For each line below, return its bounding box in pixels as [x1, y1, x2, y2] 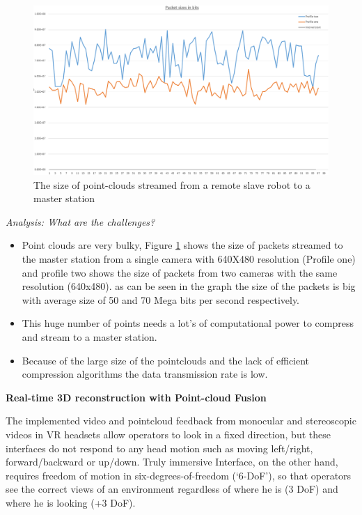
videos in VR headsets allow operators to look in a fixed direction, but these [6, 426, 331, 441]
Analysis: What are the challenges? [6, 214, 155, 229]
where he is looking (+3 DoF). [6, 495, 136, 509]
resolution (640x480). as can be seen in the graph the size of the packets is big [22, 279, 356, 293]
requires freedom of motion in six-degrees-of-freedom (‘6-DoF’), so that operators [6, 468, 352, 482]
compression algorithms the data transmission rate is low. [22, 367, 268, 381]
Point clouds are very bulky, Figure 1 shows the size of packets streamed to [22, 238, 343, 252]
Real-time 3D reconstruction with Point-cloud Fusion [6, 390, 267, 404]
